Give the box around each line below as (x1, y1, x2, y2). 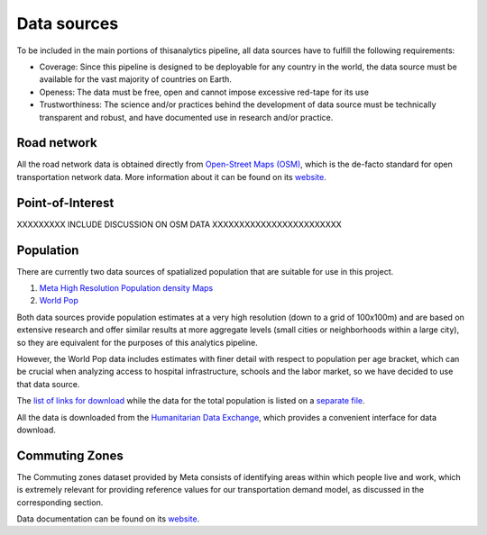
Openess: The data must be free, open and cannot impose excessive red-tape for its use (39, 86, 370, 97)
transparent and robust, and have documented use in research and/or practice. (39, 112, 334, 122)
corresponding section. (16, 496, 104, 508)
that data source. (16, 378, 80, 389)
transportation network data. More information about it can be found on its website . (16, 171, 326, 182)
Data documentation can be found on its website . (16, 513, 200, 524)
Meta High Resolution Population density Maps (39, 283, 214, 293)
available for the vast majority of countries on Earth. (39, 74, 232, 85)
